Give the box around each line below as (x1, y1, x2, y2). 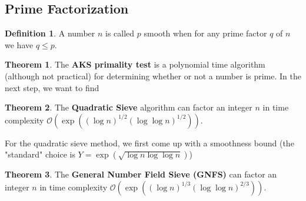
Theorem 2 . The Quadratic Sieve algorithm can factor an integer (5, 101, 252, 113)
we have (5, 38, 34, 51)
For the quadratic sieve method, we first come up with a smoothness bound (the (5, 136, 294, 149)
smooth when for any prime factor (144, 27, 267, 39)
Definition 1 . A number (5, 27, 95, 39)
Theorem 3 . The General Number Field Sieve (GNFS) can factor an (5, 168, 277, 180)
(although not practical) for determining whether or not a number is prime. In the (5, 69, 301, 82)
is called (105, 27, 135, 39)
